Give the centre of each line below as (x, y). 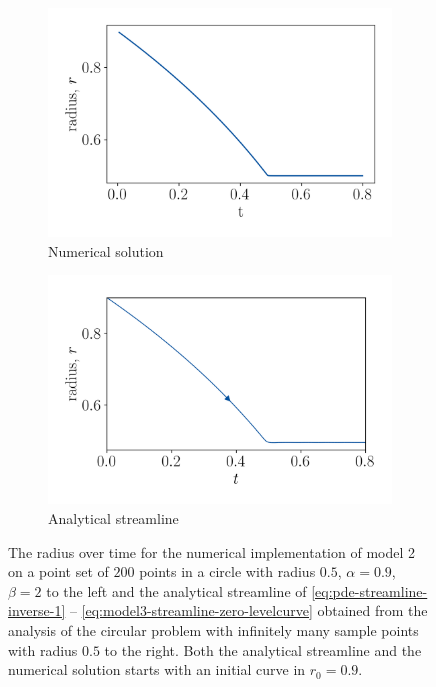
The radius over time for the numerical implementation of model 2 (211, 551)
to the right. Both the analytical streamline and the (263, 649)
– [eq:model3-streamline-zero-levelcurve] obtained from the (248, 610)
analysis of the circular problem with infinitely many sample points (213, 629)
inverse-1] (37, 610)
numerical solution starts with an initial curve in (157, 669)
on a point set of (58, 571)
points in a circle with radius (227, 571)
